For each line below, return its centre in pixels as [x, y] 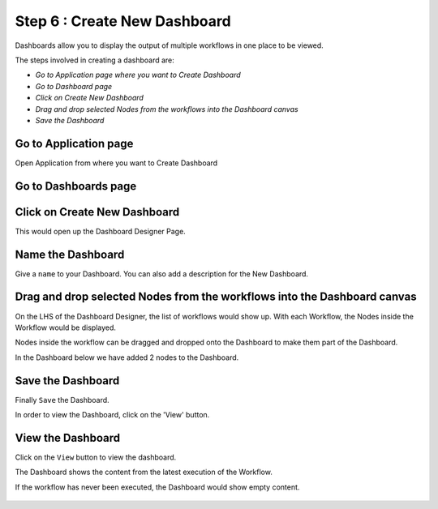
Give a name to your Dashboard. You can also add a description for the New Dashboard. [161, 274]
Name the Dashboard [70, 254]
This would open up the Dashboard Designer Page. [100, 231]
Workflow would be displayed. [66, 327]
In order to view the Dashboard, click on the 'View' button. [112, 415]
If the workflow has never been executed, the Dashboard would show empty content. [157, 487]
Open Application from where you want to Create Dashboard [116, 163]
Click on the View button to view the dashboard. [96, 457]
